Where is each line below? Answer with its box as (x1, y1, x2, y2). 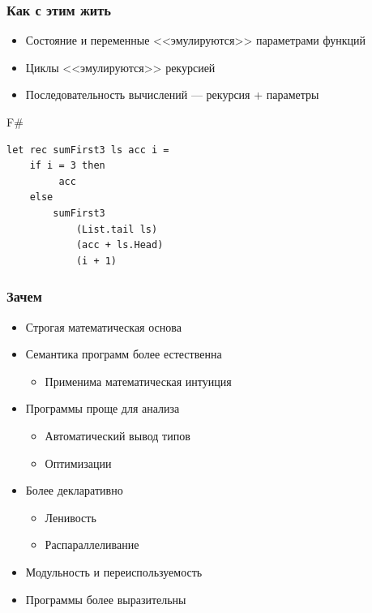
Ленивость (45, 508, 96, 525)
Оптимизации (45, 454, 112, 471)
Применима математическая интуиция (45, 372, 232, 389)
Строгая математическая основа (25, 318, 182, 335)
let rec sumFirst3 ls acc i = (6, 144, 169, 156)
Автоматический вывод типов (45, 427, 190, 444)
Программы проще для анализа (25, 400, 180, 417)
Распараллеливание (45, 536, 139, 553)
